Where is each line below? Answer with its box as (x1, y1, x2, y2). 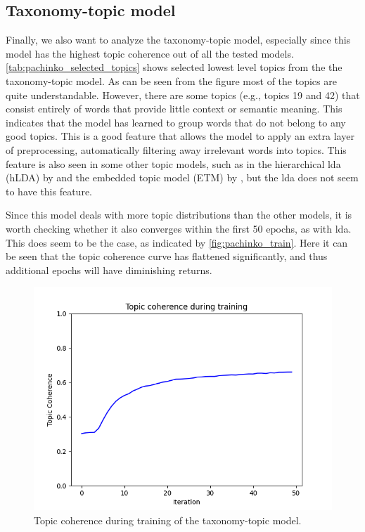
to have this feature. (6, 183, 93, 198)
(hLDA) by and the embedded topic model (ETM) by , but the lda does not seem (6, 170, 359, 185)
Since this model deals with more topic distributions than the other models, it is (6, 207, 352, 222)
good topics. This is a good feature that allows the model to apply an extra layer (6, 129, 354, 143)
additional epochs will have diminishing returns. (6, 262, 212, 277)
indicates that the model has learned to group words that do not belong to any (6, 115, 346, 129)
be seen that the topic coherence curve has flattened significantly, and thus (6, 249, 328, 264)
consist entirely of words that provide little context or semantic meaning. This (6, 101, 342, 116)
